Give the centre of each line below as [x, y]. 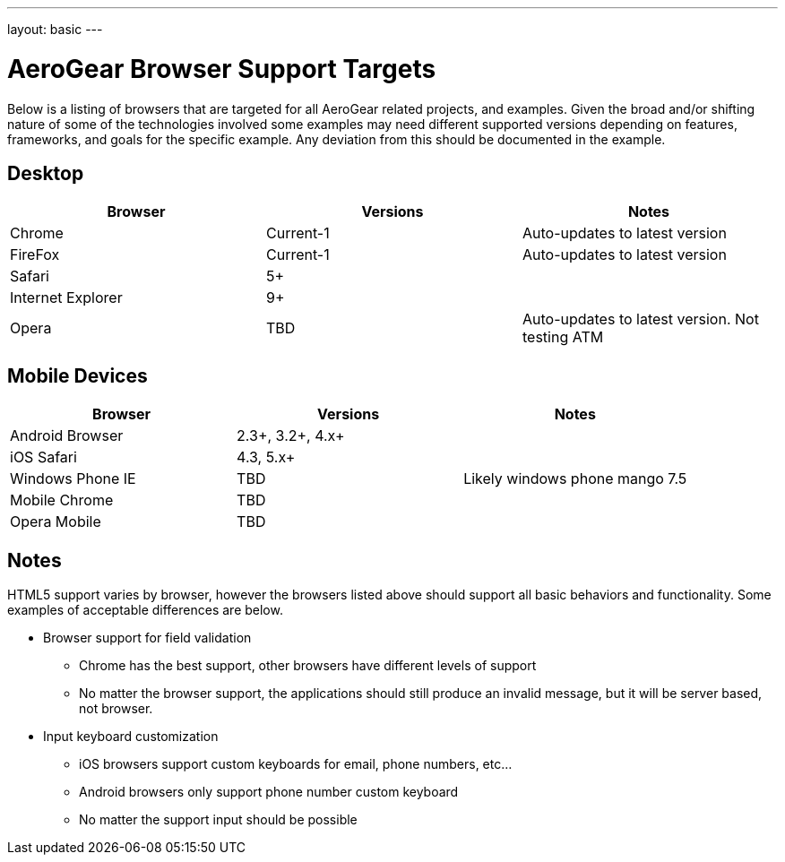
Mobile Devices [78, 375]
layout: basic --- [55, 29]
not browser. [116, 709]
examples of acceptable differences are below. [145, 610]
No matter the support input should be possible [218, 820]
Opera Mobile [56, 522]
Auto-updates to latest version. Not [640, 319]
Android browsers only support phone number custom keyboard [269, 792]
